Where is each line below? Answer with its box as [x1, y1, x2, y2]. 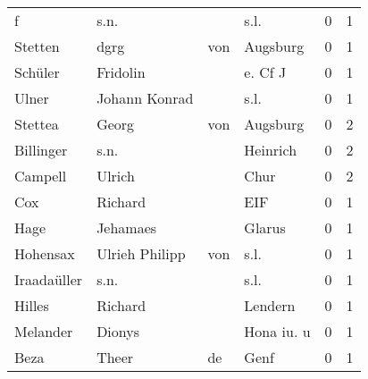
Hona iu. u [244, 321, 311, 341]
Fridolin [96, 62, 146, 82]
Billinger [14, 139, 68, 160]
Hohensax [14, 243, 75, 264]
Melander [14, 321, 73, 341]
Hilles [14, 295, 49, 316]
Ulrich [96, 165, 135, 186]
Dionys [96, 321, 139, 341]
